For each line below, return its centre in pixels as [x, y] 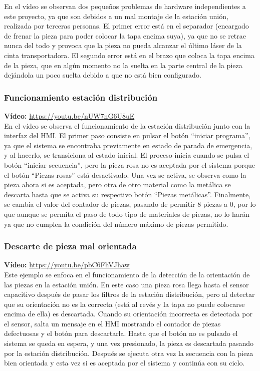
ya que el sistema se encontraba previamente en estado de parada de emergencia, [128, 145]
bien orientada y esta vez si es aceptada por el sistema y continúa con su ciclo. [124, 363]
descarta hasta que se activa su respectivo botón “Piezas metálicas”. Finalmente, [127, 194]
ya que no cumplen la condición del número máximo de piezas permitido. [116, 224]
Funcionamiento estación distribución [81, 97]
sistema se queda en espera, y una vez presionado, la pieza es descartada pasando [129, 343]
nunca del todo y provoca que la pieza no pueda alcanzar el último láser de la [123, 45]
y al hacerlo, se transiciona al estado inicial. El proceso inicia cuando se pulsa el [127, 155]
